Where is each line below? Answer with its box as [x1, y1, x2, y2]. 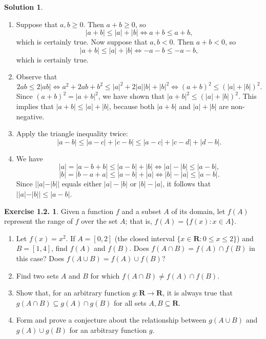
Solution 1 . [4, 2, 43, 12]
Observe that [16, 71, 57, 82]
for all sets [113, 297, 147, 308]
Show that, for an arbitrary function [16, 287, 130, 298]
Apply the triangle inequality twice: [16, 128, 128, 139]
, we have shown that [98, 91, 165, 101]
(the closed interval [114, 232, 175, 243]
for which [90, 270, 120, 281]
